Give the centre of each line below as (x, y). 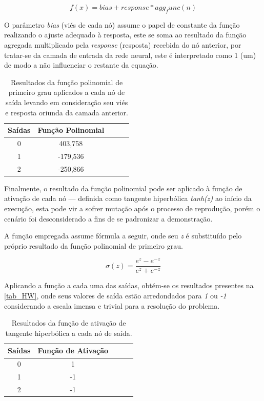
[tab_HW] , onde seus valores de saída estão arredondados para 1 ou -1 (115, 296)
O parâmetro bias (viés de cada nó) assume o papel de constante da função (122, 24)
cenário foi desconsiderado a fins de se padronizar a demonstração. (108, 218)
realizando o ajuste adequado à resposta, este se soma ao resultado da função (125, 35)
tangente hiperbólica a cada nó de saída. (69, 333)
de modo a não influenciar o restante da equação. (81, 65)
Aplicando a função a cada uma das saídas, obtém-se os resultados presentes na (129, 285)
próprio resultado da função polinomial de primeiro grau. (94, 245)
